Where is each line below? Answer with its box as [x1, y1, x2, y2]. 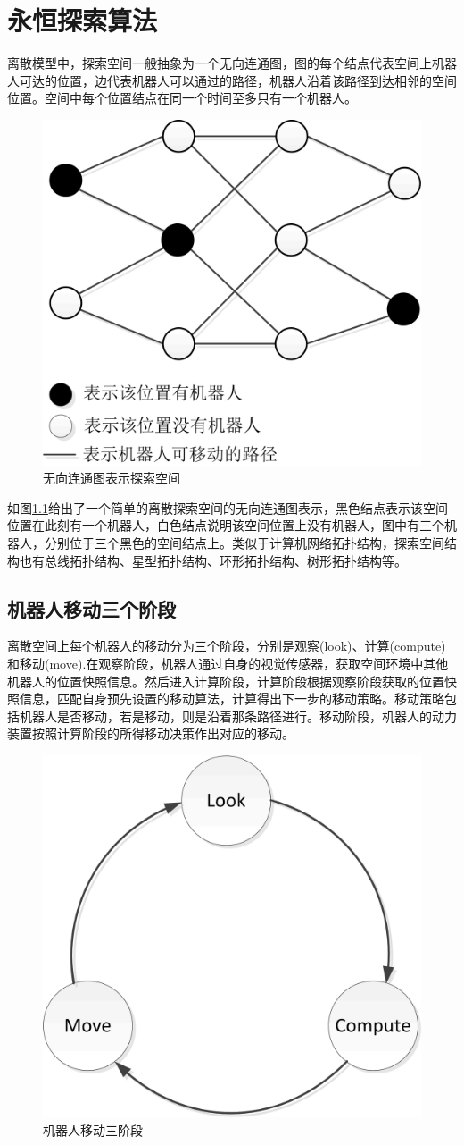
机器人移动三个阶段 [7, 594, 176, 622]
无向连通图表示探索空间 [43, 468, 180, 487]
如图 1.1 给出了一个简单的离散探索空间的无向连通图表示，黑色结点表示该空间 [7, 498, 448, 517]
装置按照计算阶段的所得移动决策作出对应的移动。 [7, 724, 294, 743]
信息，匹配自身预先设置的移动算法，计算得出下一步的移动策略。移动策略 [19, 689, 444, 708]
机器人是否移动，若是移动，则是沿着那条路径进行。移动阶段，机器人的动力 [19, 706, 457, 725]
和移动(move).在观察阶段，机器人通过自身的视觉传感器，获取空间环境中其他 [7, 654, 449, 672]
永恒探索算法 [7, 2, 158, 38]
